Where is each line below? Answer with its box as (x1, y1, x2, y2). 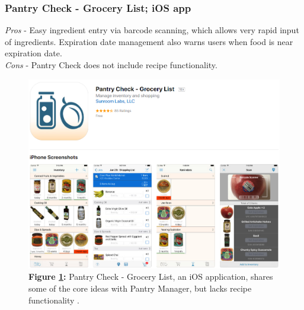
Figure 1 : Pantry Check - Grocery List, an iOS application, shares (28, 270, 273, 283)
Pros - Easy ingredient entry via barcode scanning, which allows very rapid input (5, 24, 299, 36)
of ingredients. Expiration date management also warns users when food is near (5, 35, 293, 47)
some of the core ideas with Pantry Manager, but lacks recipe (28, 282, 252, 294)
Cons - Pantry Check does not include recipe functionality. (5, 59, 217, 71)
